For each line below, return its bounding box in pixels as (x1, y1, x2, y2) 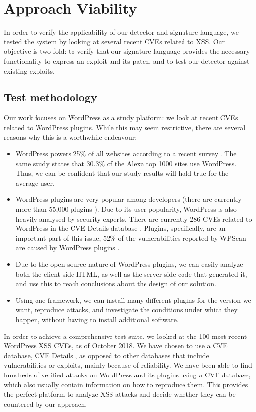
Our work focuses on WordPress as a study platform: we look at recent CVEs (4, 112, 238, 123)
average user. (15, 177, 55, 187)
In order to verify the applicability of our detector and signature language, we (4, 27, 239, 37)
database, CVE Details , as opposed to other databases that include (4, 350, 209, 360)
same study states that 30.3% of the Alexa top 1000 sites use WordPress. (15, 158, 237, 168)
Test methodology (4, 89, 97, 105)
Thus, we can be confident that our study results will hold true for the (15, 168, 229, 178)
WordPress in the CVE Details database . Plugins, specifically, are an (15, 223, 226, 233)
